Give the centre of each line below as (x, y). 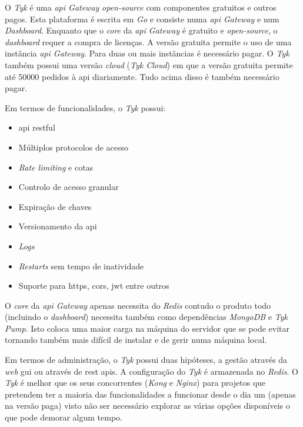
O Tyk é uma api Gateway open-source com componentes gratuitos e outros (141, 7)
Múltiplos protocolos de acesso (74, 147)
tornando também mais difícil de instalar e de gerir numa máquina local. (136, 340)
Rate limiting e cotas (56, 167)
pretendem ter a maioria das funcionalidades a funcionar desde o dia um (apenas (150, 394)
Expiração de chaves (55, 206)
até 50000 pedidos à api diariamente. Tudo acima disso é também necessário (142, 76)
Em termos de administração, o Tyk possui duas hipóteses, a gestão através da (146, 360)
